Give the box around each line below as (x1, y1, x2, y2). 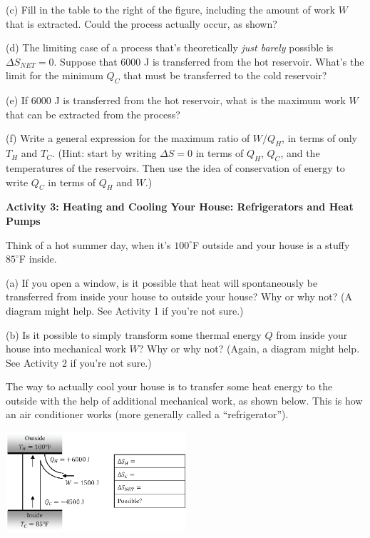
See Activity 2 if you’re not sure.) (6, 355, 152, 370)
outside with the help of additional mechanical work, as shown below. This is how (6, 392, 363, 407)
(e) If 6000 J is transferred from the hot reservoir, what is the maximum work (6, 93, 346, 108)
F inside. (19, 251, 57, 266)
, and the (280, 146, 320, 161)
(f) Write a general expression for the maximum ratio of (6, 131, 250, 146)
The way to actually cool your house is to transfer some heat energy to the (6, 379, 333, 394)
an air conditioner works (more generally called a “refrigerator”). (6, 407, 289, 422)
